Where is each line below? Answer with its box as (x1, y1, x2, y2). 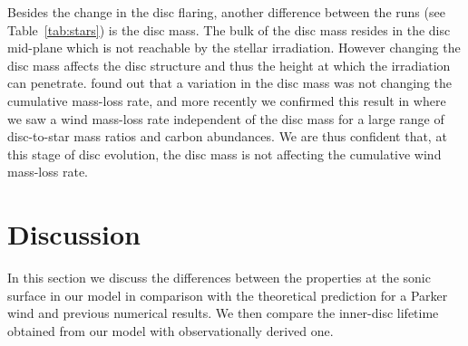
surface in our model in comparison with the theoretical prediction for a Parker (7, 285, 448, 304)
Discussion (7, 216, 141, 253)
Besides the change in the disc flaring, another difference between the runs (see (7, 3, 445, 21)
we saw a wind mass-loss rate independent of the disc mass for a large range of (7, 109, 444, 128)
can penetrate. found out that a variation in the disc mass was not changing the (7, 73, 452, 92)
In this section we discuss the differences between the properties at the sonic (7, 268, 431, 287)
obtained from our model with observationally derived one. (7, 321, 334, 340)
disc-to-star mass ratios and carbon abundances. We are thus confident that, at (7, 127, 447, 146)
